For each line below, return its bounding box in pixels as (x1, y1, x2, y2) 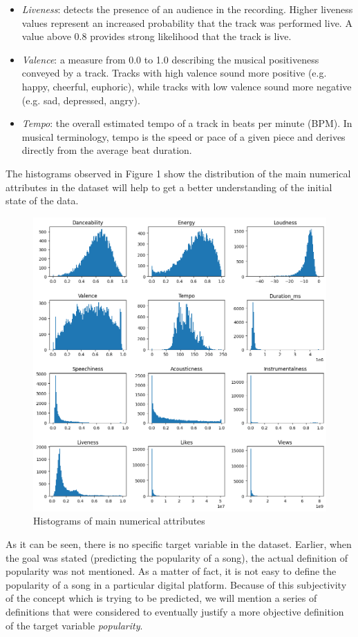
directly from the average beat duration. (21, 143, 192, 157)
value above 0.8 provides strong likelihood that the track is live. (21, 29, 292, 43)
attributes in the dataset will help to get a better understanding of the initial (6, 179, 332, 194)
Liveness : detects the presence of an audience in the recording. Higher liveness (21, 2, 353, 16)
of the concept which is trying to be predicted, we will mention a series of (6, 591, 317, 605)
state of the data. (6, 193, 79, 208)
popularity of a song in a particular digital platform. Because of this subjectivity (6, 577, 347, 591)
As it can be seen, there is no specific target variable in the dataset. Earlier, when (6, 537, 352, 551)
